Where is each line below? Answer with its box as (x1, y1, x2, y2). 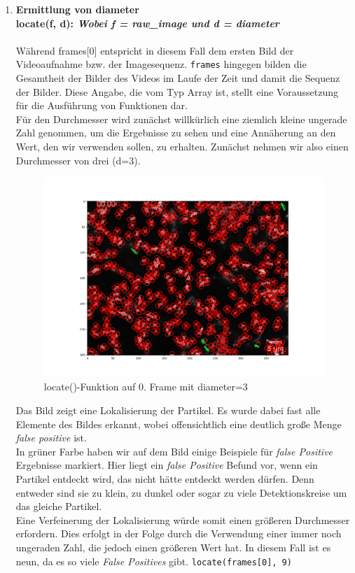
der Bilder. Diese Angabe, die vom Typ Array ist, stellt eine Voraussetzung (15, 84, 339, 99)
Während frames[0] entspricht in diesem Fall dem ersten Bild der (15, 43, 294, 57)
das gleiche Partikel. (15, 499, 102, 514)
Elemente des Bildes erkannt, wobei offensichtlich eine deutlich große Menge (15, 416, 342, 431)
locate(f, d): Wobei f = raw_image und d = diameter (15, 15, 279, 30)
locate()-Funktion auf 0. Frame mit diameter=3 (43, 379, 248, 394)
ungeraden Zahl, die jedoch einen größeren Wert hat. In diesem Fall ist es (15, 540, 331, 554)
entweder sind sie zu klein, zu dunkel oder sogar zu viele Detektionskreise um (15, 485, 347, 500)
